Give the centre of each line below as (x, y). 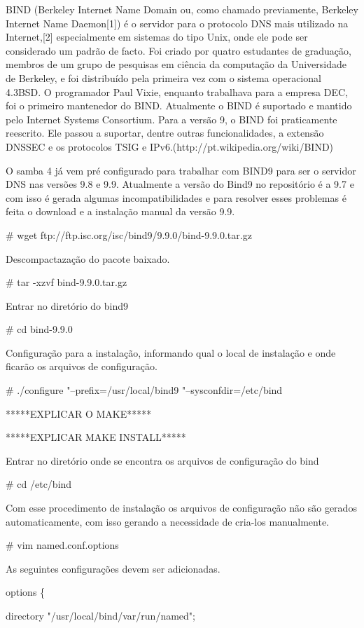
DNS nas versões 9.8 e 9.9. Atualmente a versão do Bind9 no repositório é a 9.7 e (180, 184)
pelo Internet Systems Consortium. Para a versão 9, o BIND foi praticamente (171, 119)
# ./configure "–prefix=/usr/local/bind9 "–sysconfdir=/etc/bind (144, 390)
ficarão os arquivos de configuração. (82, 366)
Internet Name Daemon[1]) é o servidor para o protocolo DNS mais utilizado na (177, 23)
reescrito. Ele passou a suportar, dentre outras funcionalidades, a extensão (165, 133)
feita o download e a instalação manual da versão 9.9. (120, 211)
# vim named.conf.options (62, 545)
